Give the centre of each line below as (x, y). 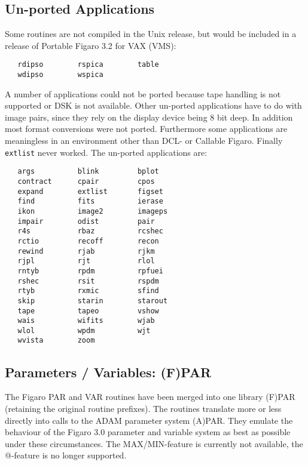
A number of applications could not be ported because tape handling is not (143, 93)
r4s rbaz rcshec (90, 231)
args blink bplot (88, 172)
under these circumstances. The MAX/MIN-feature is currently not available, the (154, 443)
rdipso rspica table (88, 65)
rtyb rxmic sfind (88, 291)
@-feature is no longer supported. (66, 455)
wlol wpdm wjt (84, 330)
